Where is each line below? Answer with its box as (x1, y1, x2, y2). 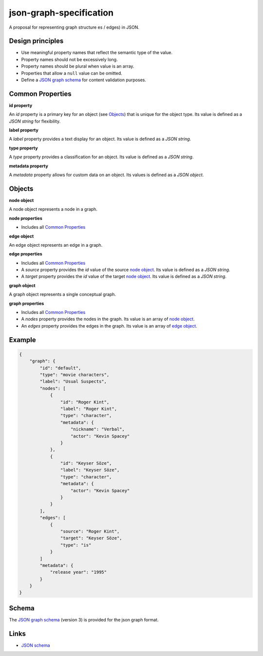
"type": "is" (60, 542, 92, 547)
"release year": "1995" (50, 569, 107, 575)
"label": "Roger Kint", (60, 406, 117, 411)
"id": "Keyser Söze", (60, 460, 112, 466)
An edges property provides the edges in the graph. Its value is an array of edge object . (21, 323, 197, 328)
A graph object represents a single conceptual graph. (9, 292, 116, 297)
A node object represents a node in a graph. (9, 206, 97, 212)
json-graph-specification (9, 7, 114, 18)
